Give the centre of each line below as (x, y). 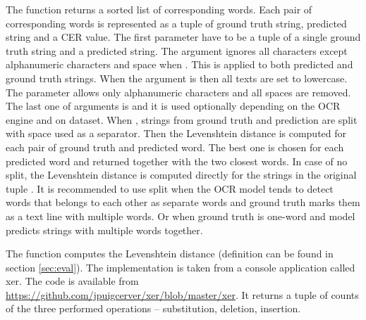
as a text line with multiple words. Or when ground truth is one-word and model (181, 216)
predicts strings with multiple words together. (104, 230)
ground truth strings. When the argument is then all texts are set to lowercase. (177, 78)
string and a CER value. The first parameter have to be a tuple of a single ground (183, 37)
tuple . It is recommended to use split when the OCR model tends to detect (170, 188)
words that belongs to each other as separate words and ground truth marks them (183, 202)
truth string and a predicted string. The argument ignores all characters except (177, 50)
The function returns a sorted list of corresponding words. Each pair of (159, 9)
